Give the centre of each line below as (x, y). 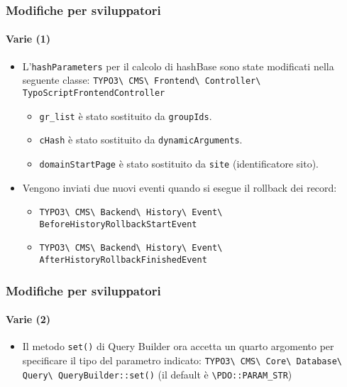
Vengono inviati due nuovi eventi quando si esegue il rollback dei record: (180, 187)
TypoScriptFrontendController (94, 93)
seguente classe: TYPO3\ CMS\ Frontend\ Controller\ (142, 80)
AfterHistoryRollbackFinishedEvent (123, 260)
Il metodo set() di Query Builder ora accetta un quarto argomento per (178, 346)
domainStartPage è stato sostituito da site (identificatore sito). (179, 163)
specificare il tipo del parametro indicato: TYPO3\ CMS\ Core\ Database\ (182, 360)
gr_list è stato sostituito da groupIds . (126, 115)
